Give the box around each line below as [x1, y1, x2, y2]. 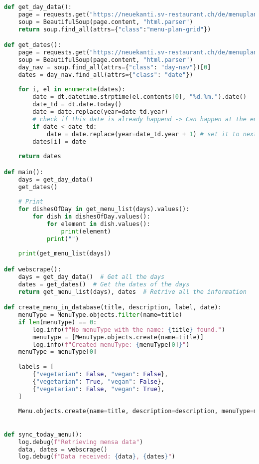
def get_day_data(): [4, 3, 72, 10]
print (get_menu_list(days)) [18, 250, 111, 257]
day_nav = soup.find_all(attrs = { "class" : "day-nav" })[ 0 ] [18, 63, 211, 71]
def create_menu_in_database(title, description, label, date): [4, 304, 222, 311]
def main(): [4, 168, 43, 176]
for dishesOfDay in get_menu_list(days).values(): [18, 206, 190, 213]
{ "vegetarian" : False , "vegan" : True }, [32, 385, 165, 393]
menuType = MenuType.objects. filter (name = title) [18, 311, 182, 318]
